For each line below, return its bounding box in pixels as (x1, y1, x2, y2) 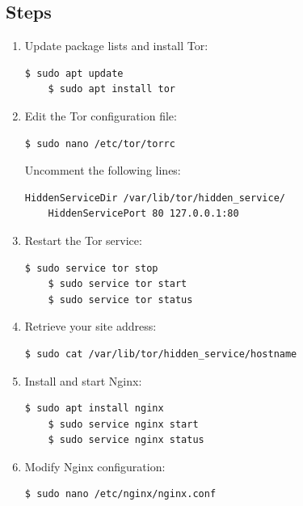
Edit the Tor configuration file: (24, 107, 177, 124)
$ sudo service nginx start (48, 418, 199, 430)
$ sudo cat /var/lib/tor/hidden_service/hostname (24, 348, 297, 360)
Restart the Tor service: (24, 231, 142, 248)
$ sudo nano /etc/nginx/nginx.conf (24, 488, 217, 500)
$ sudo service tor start (48, 278, 187, 290)
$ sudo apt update (24, 67, 124, 79)
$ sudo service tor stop (24, 262, 158, 274)
